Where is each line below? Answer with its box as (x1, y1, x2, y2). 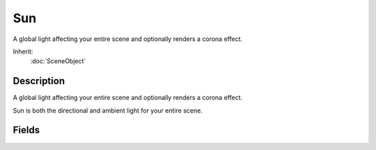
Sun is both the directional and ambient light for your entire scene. (13, 106, 203, 115)
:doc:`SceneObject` (30, 57, 86, 65)
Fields (13, 124, 40, 136)
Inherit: (13, 47, 33, 56)
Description (13, 75, 65, 87)
